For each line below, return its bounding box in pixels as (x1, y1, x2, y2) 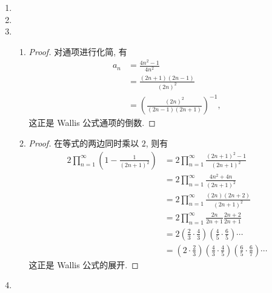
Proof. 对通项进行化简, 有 (28, 45, 127, 58)
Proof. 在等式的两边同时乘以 (28, 136, 139, 149)
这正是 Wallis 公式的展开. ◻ (28, 258, 139, 271)
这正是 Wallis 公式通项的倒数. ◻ (28, 116, 156, 129)
